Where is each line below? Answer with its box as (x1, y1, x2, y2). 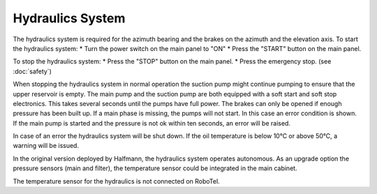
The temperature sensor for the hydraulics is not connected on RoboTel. (13, 177, 220, 185)
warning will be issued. (13, 142, 80, 150)
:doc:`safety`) (13, 67, 52, 75)
